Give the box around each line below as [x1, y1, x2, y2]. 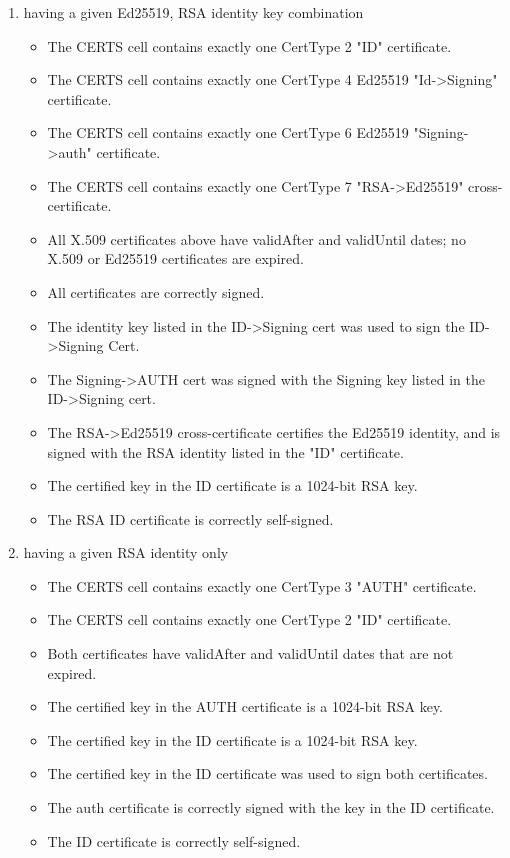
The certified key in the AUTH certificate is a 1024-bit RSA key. [47, 696, 444, 717]
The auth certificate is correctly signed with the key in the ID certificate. [47, 797, 495, 818]
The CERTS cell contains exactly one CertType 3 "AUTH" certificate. [47, 575, 477, 596]
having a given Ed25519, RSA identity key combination [23, 2, 364, 22]
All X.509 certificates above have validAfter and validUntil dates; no [47, 228, 466, 249]
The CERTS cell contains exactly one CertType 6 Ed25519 [47, 122, 409, 143]
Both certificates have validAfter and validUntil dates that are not [47, 643, 454, 664]
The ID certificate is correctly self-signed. [47, 830, 301, 851]
